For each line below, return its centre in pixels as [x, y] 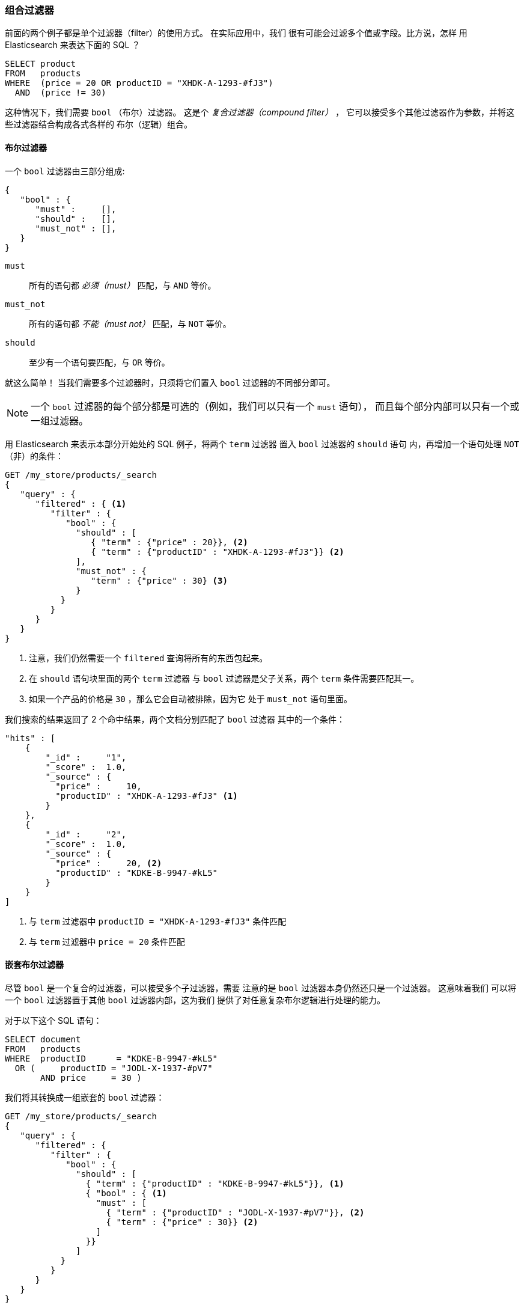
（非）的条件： [34, 456]
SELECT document [43, 1039]
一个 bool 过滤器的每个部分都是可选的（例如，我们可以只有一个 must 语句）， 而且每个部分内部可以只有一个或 [275, 406]
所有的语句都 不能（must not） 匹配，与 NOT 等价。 [130, 323]
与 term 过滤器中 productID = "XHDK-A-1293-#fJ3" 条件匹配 [158, 921]
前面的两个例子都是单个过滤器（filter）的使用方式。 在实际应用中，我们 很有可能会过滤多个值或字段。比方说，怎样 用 [236, 33]
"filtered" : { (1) [81, 503]
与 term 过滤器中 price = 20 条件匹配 [107, 941]
